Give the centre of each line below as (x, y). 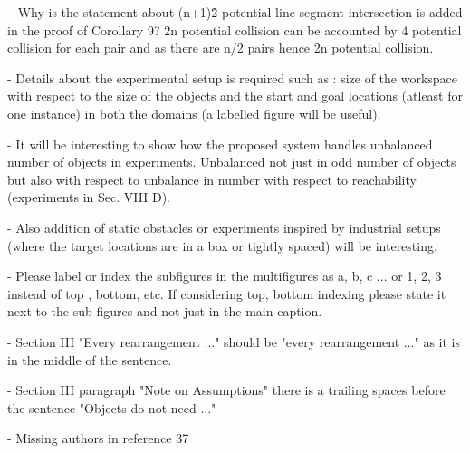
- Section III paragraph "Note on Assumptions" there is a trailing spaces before (226, 390)
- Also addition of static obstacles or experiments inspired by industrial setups (224, 227)
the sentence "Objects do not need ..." (112, 407)
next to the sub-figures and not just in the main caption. (165, 311)
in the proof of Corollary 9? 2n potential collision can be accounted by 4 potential (235, 29)
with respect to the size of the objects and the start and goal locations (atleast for (235, 96)
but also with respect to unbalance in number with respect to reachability (212, 179)
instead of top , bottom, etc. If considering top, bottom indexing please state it (227, 293)
